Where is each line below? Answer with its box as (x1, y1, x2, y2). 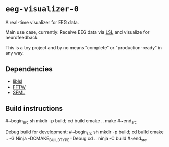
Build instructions (5, 104, 63, 113)
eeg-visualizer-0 (5, 4, 79, 14)
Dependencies (5, 65, 53, 73)
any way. (5, 50, 25, 56)
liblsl (12, 78, 23, 85)
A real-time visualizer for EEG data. (5, 19, 79, 25)
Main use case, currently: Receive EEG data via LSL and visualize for (5, 29, 150, 35)
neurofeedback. (5, 34, 39, 40)
